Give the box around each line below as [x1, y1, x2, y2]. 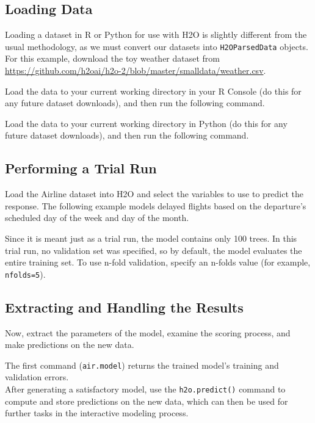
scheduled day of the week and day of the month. [5, 211, 189, 224]
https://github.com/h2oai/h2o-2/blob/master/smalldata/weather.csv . [5, 64, 266, 77]
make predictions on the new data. [5, 338, 134, 351]
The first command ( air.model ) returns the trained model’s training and [5, 358, 279, 371]
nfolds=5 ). [5, 267, 46, 280]
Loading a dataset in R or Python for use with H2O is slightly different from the [5, 28, 307, 41]
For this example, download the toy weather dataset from [5, 52, 220, 65]
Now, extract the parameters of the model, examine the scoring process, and [5, 326, 291, 339]
